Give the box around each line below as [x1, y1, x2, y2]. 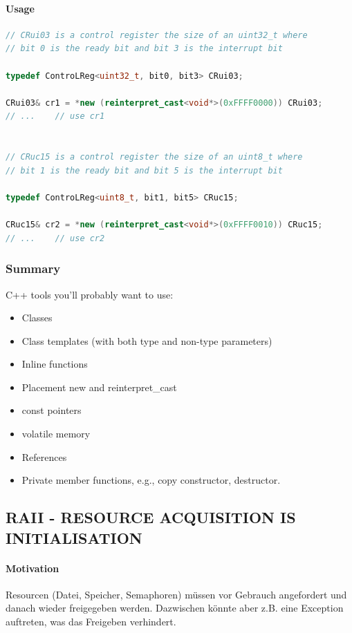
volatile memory [21, 426, 91, 441]
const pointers [21, 403, 82, 417]
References [21, 449, 67, 464]
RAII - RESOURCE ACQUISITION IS [6, 507, 296, 528]
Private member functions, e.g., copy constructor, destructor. [21, 473, 281, 487]
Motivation [6, 560, 59, 575]
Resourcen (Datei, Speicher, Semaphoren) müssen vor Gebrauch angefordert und [6, 587, 347, 601]
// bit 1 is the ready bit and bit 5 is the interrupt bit [6, 165, 283, 176]
